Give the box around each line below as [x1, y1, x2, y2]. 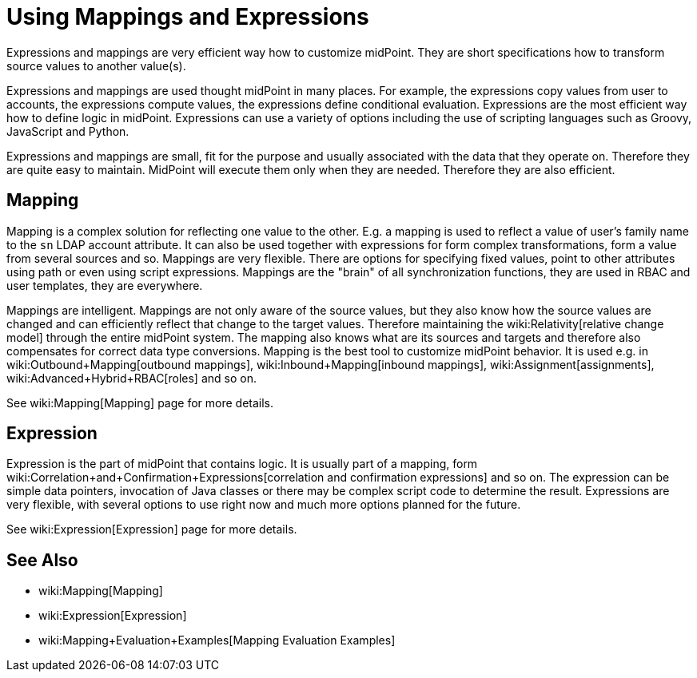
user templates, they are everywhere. [6, 278, 203, 292]
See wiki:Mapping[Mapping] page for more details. [6, 395, 274, 410]
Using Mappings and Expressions [6, 3, 369, 30]
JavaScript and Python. [6, 124, 129, 138]
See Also [6, 549, 78, 570]
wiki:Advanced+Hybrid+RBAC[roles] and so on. [6, 371, 257, 385]
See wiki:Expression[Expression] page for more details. [6, 522, 297, 537]
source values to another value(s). [6, 58, 186, 73]
